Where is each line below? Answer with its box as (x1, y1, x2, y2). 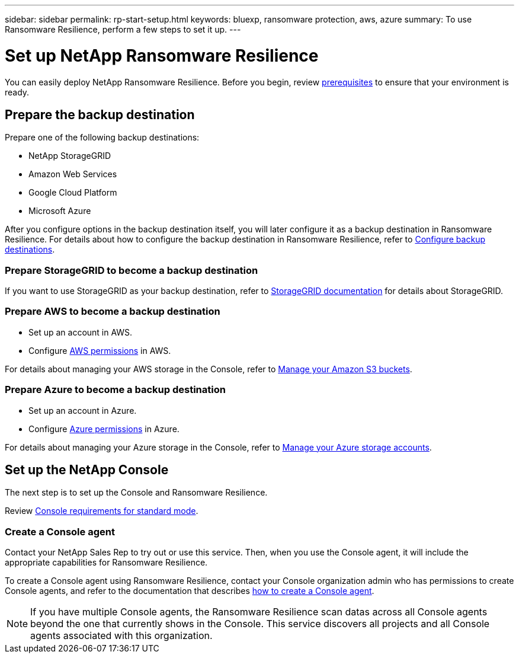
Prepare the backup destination (5, 107, 195, 122)
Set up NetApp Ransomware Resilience (5, 45, 319, 66)
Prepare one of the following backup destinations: (5, 132, 200, 143)
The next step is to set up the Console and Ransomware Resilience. (5, 487, 268, 498)
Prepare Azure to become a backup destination (5, 384, 226, 396)
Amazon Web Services (28, 169, 117, 180)
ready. (5, 87, 30, 97)
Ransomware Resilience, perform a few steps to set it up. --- (5, 24, 241, 34)
